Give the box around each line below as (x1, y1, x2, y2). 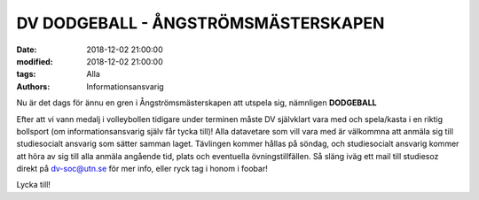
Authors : (16, 81, 51, 92)
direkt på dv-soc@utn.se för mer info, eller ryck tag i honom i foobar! (16, 164, 268, 174)
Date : (16, 44, 37, 55)
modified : (16, 56, 53, 66)
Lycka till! (16, 180, 51, 190)
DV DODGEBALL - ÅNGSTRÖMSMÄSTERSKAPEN (16, 13, 385, 33)
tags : (16, 69, 36, 80)
